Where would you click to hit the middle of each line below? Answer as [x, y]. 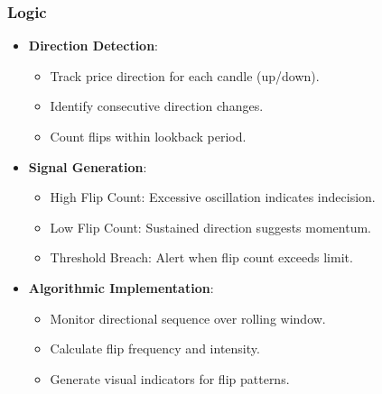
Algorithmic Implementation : [121, 287]
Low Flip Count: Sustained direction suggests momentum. [210, 227]
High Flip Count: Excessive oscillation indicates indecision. [213, 197]
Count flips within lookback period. [148, 136]
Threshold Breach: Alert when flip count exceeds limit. [201, 257]
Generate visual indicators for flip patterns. [170, 378]
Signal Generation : [88, 166]
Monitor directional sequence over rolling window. [188, 318]
